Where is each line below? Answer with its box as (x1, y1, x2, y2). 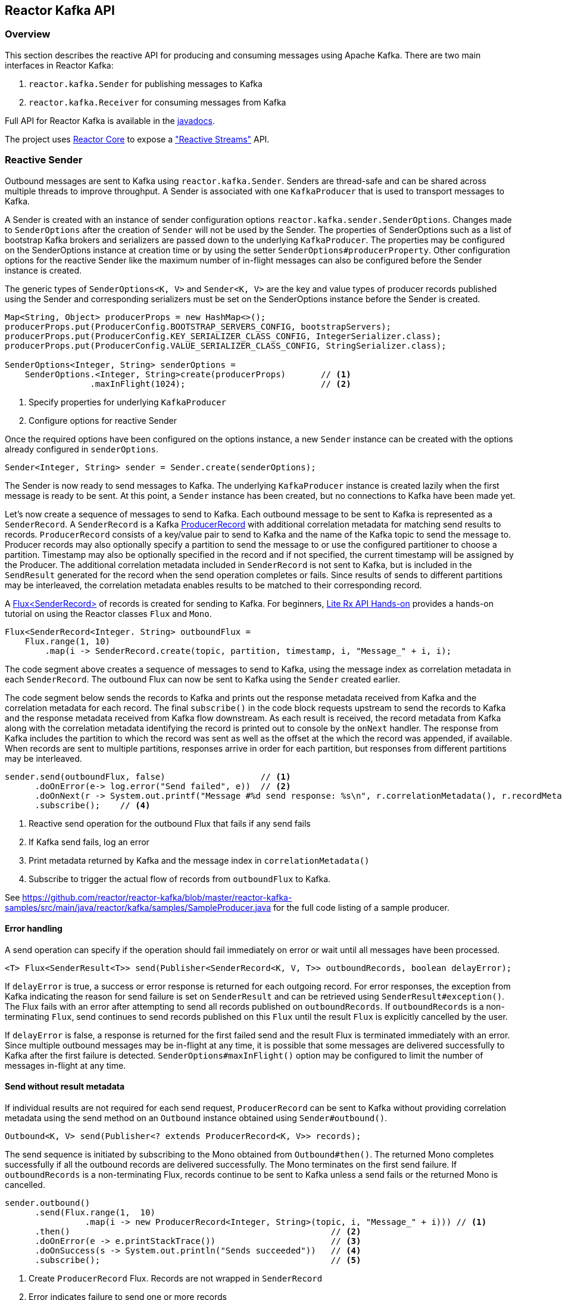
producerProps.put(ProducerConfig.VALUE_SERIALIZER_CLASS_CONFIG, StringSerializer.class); (5, 340, 447, 350)
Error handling (5, 923, 63, 934)
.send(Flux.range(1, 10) (35, 1207, 155, 1217)
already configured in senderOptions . (5, 443, 158, 454)
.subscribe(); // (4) (35, 800, 151, 810)
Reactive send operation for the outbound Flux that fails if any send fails (29, 818, 311, 829)
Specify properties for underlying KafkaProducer (29, 396, 227, 407)
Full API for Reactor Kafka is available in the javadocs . (5, 115, 215, 126)
